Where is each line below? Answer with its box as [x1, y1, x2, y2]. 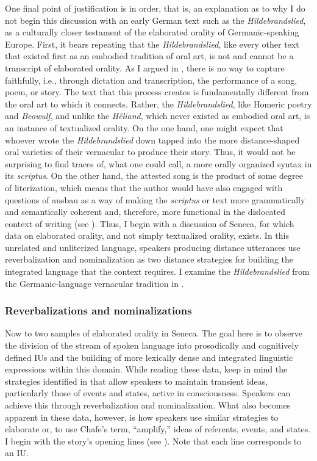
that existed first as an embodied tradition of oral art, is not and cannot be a [5, 49, 294, 62]
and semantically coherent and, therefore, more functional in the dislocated [5, 205, 285, 218]
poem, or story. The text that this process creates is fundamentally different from [5, 85, 309, 98]
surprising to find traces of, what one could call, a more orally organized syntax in [5, 157, 312, 170]
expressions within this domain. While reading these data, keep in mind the [5, 363, 288, 376]
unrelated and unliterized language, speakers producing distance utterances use [5, 241, 301, 253]
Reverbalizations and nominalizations [5, 303, 192, 318]
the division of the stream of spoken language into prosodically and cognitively [5, 339, 299, 352]
